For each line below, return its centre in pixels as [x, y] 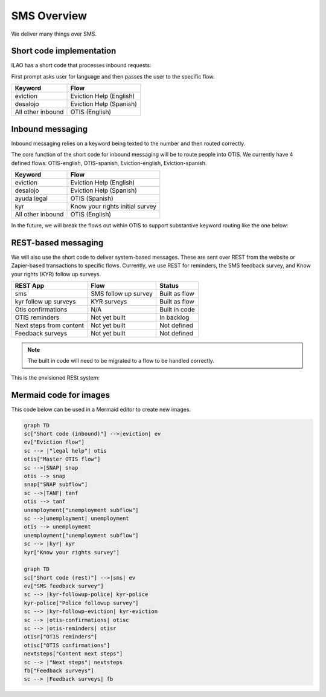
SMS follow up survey [122, 293]
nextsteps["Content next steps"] [73, 654]
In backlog [174, 317]
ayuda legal [31, 198]
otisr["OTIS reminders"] [61, 637]
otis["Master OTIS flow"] [62, 459]
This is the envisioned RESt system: [55, 377]
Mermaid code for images [60, 395]
